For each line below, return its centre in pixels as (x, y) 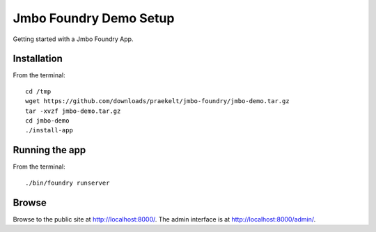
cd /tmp (38, 91)
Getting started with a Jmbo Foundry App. (73, 39)
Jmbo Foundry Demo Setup (94, 18)
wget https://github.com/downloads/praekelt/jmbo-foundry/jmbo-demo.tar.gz (157, 101)
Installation (38, 59)
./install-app (49, 130)
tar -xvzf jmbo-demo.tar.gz (73, 111)
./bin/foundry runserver (68, 183)
